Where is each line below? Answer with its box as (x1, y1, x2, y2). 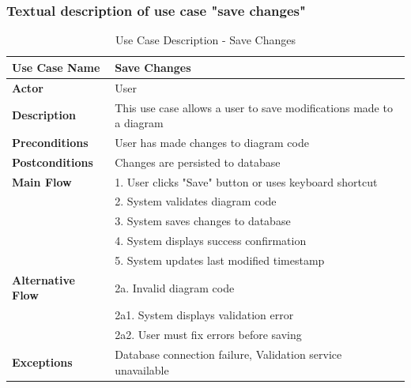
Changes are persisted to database (115, 153, 281, 170)
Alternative (12, 271, 75, 288)
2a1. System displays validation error (115, 307, 294, 323)
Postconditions (12, 153, 93, 170)
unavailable (115, 361, 169, 378)
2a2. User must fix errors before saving (115, 326, 302, 343)
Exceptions (12, 353, 73, 370)
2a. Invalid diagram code (115, 279, 235, 296)
